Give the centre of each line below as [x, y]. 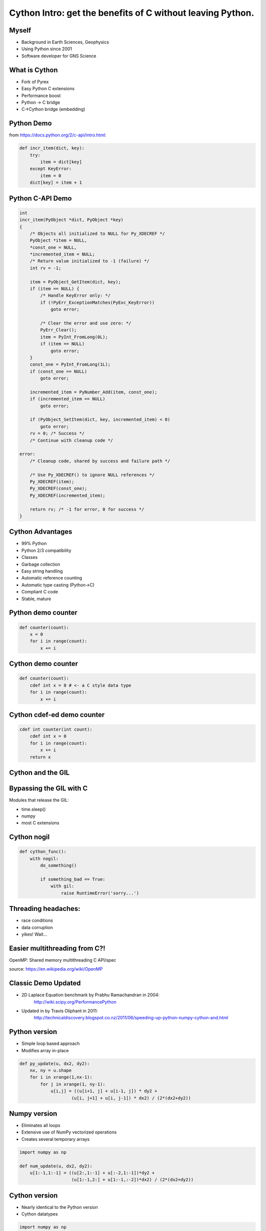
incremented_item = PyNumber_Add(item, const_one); [94, 392]
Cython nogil [30, 837]
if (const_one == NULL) [58, 371]
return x [40, 757]
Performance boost [41, 96]
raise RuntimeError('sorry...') [100, 893]
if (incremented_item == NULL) [67, 399]
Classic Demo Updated [45, 983]
